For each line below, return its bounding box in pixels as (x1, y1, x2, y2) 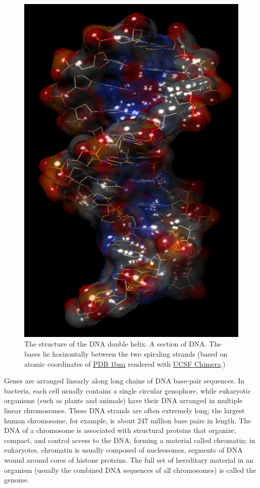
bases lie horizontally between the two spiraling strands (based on (24, 349, 228, 359)
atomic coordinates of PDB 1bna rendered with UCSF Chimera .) (24, 358, 226, 369)
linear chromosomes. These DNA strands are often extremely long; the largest (4, 405, 245, 415)
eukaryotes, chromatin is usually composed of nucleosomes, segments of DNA (4, 445, 243, 455)
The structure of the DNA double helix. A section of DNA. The (24, 338, 222, 349)
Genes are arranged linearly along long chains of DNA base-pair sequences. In (4, 375, 245, 386)
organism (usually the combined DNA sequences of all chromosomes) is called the (4, 464, 256, 475)
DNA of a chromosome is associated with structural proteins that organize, (4, 425, 236, 435)
